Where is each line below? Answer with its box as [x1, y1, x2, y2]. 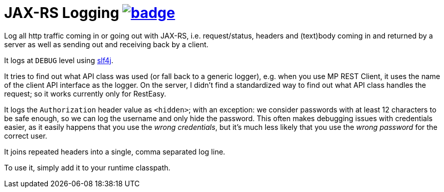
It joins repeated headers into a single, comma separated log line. [4, 147, 226, 156]
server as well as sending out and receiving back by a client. [4, 40, 209, 49]
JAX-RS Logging [4, 4, 119, 22]
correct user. [4, 131, 47, 140]
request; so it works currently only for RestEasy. [4, 89, 166, 98]
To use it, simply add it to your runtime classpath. [4, 163, 171, 172]
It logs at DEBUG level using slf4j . [4, 55, 114, 65]
